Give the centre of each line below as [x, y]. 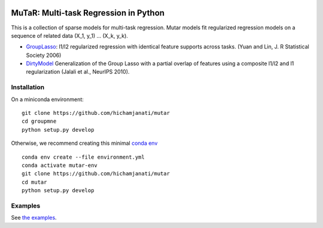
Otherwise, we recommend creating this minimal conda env [84, 143]
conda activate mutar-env [60, 165]
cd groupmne [39, 121]
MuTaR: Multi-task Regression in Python [88, 13]
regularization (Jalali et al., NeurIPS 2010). [78, 72]
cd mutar [34, 182]
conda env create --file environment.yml [83, 157]
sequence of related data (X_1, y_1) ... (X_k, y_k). [70, 35]
